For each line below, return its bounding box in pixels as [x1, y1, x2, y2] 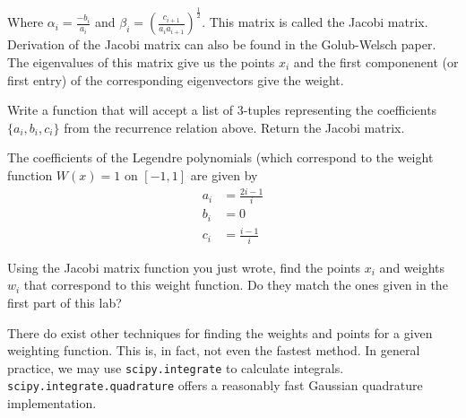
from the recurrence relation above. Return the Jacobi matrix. [64, 118, 405, 136]
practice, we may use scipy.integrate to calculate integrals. [7, 358, 344, 377]
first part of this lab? [7, 292, 122, 311]
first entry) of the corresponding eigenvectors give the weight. [7, 70, 344, 89]
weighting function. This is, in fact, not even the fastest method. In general [7, 341, 420, 360]
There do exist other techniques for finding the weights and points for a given [7, 323, 433, 342]
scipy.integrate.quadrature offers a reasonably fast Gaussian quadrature [7, 376, 423, 395]
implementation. [7, 394, 97, 412]
